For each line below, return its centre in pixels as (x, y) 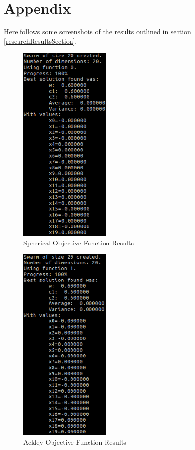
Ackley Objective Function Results (75, 442)
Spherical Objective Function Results (79, 242)
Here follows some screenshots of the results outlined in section (97, 31)
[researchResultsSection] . (41, 41)
